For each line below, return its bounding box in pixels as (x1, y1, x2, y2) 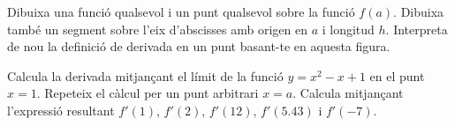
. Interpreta (385, 19, 448, 38)
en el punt (369, 66, 425, 85)
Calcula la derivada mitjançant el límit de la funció (7, 66, 284, 85)
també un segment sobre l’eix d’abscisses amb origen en (7, 19, 307, 38)
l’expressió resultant (7, 100, 115, 119)
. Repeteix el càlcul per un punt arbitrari (36, 84, 259, 102)
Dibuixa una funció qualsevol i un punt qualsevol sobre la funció (7, 3, 355, 20)
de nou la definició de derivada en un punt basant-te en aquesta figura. (7, 37, 391, 56)
